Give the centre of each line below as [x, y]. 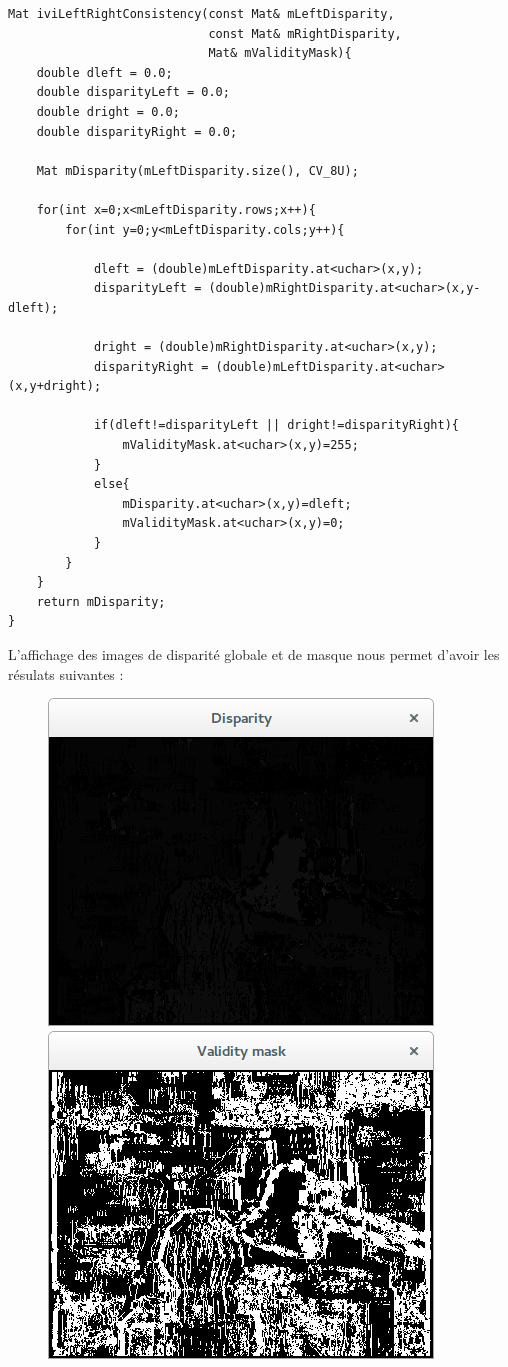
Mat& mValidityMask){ [280, 53]
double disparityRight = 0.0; [137, 131]
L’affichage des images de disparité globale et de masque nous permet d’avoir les [254, 654]
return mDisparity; [101, 601]
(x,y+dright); [55, 386]
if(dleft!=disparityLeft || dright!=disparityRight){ [276, 425]
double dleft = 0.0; [104, 72]
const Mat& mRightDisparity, [305, 33]
